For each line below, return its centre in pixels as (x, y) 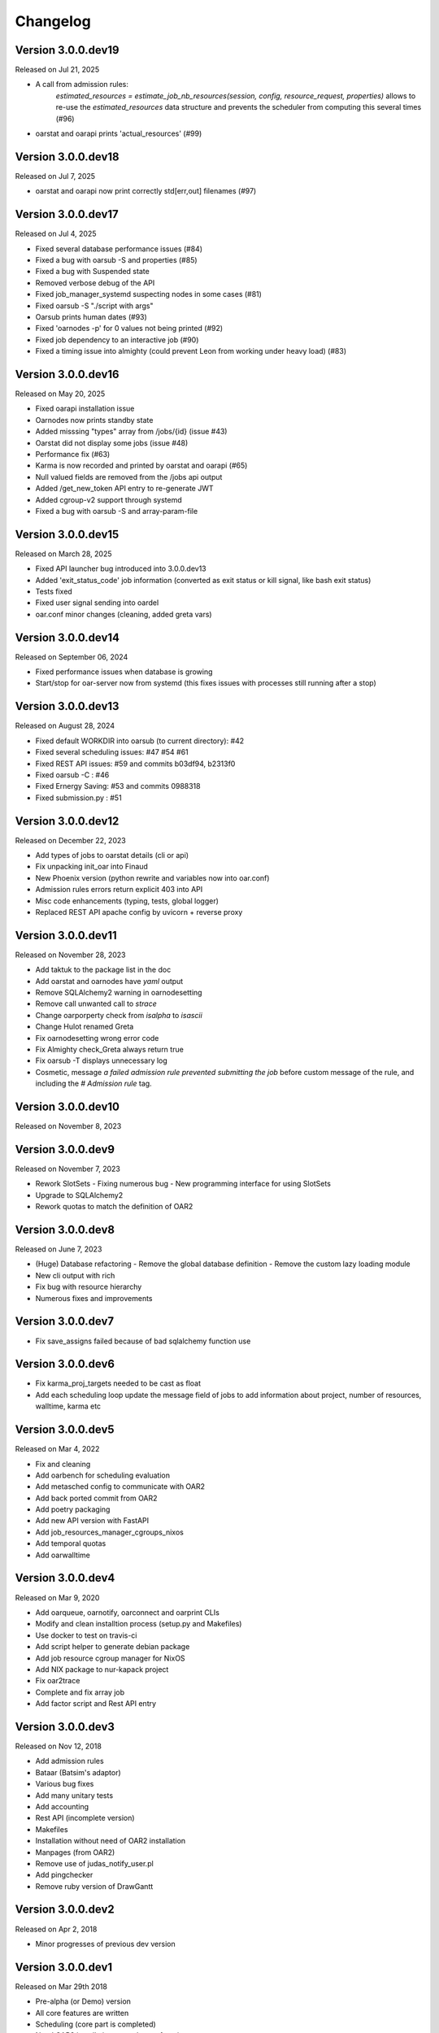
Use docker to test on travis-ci (86, 1635)
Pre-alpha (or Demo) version (83, 2001)
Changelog (53, 21)
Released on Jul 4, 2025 (56, 234)
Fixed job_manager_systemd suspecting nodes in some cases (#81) (148, 294)
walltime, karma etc (68, 1406)
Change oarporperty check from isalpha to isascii (119, 1015)
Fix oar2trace (58, 1681)
